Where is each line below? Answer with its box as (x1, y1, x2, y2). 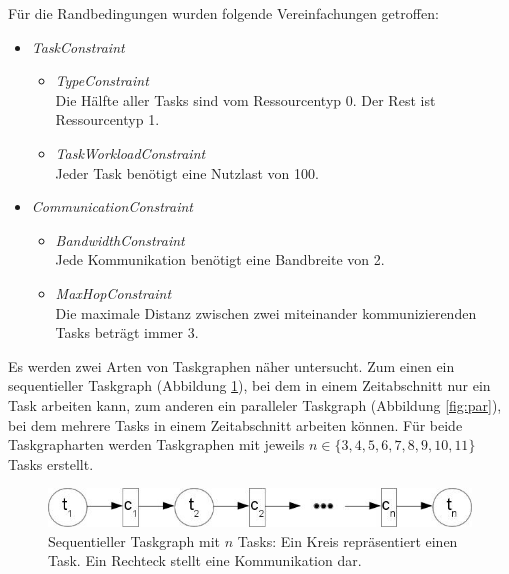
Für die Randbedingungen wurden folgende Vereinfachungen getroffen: (8, 3, 439, 23)
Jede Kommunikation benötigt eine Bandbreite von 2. (55, 249, 385, 270)
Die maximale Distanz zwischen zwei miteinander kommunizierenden (55, 302, 477, 323)
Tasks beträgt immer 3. (55, 322, 199, 343)
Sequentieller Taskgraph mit (48, 530, 221, 551)
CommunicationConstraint (31, 196, 193, 217)
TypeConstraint (55, 70, 149, 91)
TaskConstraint (31, 36, 125, 57)
